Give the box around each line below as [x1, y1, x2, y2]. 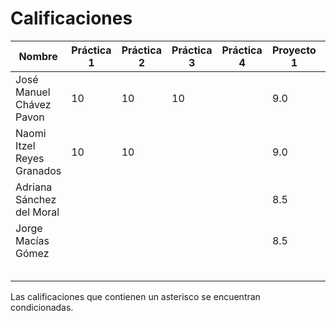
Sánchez [15, 192, 57, 206]
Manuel [15, 85, 51, 99]
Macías [15, 233, 50, 247]
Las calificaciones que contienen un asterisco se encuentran [10, 290, 261, 302]
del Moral [15, 205, 60, 219]
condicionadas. [10, 301, 74, 313]
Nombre [18, 49, 58, 63]
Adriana [15, 180, 53, 194]
